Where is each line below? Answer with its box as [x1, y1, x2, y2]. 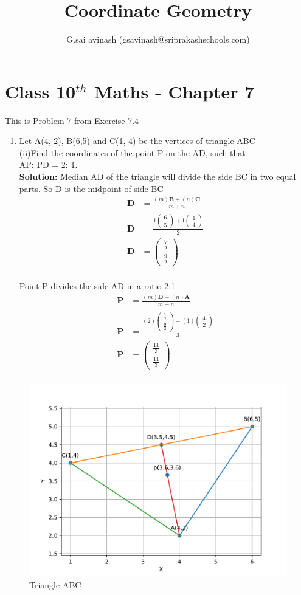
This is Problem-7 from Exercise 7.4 [5, 114, 139, 126]
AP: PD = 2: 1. [19, 158, 78, 171]
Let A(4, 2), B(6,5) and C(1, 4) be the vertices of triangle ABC [19, 134, 255, 147]
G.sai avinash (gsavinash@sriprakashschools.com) [66, 33, 250, 46]
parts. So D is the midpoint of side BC [19, 182, 164, 194]
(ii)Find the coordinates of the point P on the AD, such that [19, 146, 246, 159]
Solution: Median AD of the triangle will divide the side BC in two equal [19, 170, 296, 183]
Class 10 [5, 78, 76, 103]
